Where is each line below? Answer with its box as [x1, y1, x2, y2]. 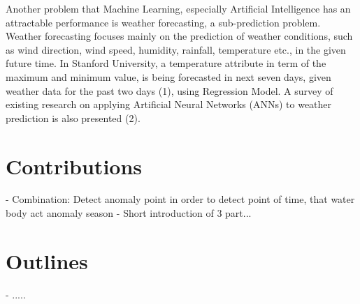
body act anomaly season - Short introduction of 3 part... [6, 206, 252, 220]
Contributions [6, 151, 143, 180]
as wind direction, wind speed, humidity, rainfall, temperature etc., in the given [6, 42, 346, 56]
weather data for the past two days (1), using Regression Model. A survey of [6, 83, 333, 98]
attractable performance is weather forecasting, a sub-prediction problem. [6, 15, 321, 29]
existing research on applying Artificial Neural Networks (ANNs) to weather [6, 97, 332, 112]
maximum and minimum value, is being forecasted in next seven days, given [6, 69, 331, 84]
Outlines [6, 246, 88, 275]
